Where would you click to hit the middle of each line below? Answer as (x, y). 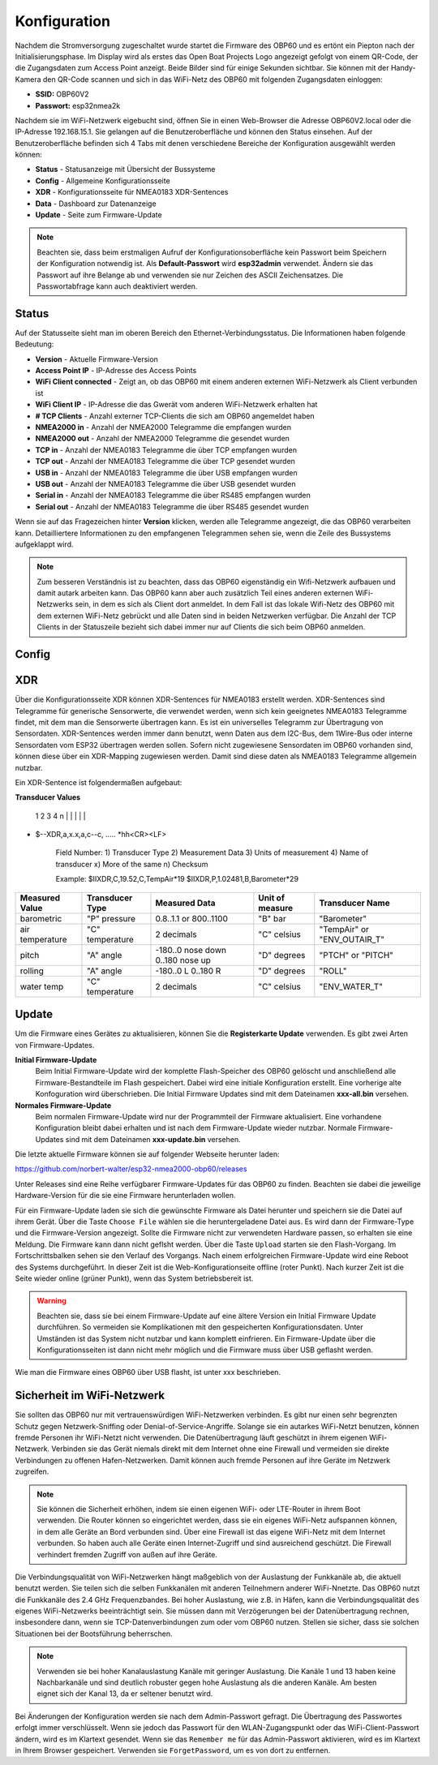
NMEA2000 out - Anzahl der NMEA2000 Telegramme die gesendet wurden (162, 439)
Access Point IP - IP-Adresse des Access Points (116, 371)
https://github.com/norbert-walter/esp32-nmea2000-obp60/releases (131, 1169)
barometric (41, 918)
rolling (32, 971)
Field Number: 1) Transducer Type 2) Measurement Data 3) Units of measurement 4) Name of (212, 852)
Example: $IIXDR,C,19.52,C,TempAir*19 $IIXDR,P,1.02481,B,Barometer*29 (177, 879)
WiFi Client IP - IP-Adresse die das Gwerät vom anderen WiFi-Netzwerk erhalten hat (176, 405)
